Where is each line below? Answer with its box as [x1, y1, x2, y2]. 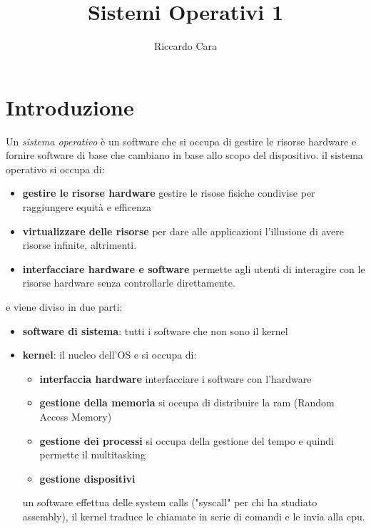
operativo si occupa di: [6, 161, 105, 176]
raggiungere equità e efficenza [22, 200, 151, 215]
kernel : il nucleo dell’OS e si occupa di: [22, 347, 197, 362]
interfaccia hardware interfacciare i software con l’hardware [39, 371, 312, 386]
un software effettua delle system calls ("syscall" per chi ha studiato [22, 495, 317, 510]
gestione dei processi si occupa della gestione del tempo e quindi [39, 433, 334, 448]
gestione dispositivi [39, 471, 136, 486]
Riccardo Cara [153, 38, 218, 53]
